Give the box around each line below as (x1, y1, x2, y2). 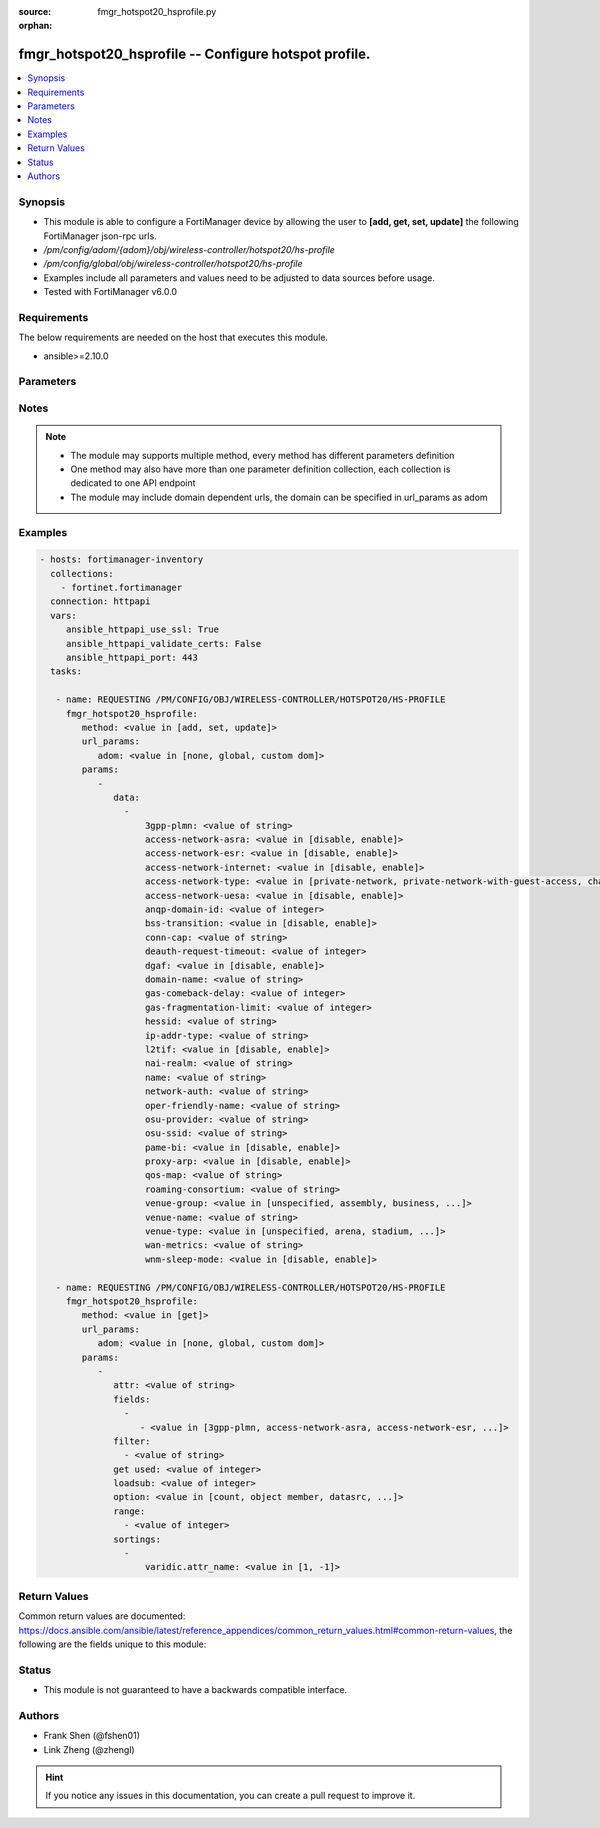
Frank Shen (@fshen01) (43, 1730, 140, 1742)
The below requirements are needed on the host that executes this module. (18, 331, 329, 344)
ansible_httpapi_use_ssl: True (65, 624, 220, 635)
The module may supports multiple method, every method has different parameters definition (70, 449, 455, 461)
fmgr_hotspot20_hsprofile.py (97, 6, 217, 17)
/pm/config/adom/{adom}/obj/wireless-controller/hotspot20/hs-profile (43, 243, 335, 255)
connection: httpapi (50, 596, 151, 607)
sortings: (113, 1533, 162, 1545)
